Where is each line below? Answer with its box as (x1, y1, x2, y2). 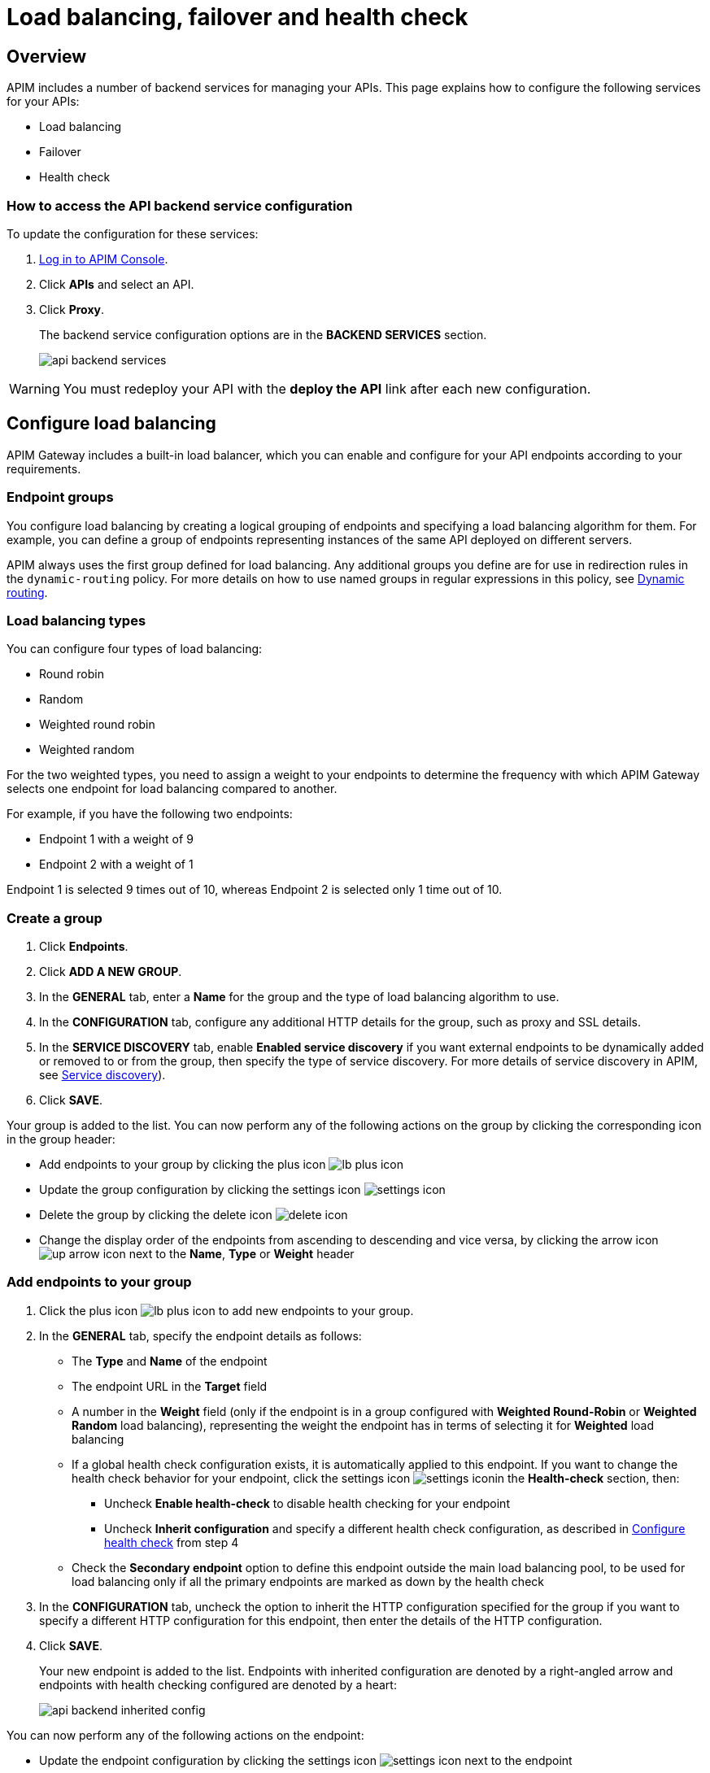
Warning (9, 380, 60, 397)
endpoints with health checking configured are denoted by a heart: (39, 1677, 397, 1692)
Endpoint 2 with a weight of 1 (39, 857, 194, 872)
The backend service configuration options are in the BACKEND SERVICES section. (39, 327, 487, 342)
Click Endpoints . (39, 939, 128, 954)
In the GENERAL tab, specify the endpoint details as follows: (39, 1328, 362, 1343)
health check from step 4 (104, 1535, 239, 1549)
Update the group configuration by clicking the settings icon (39, 1183, 361, 1197)
